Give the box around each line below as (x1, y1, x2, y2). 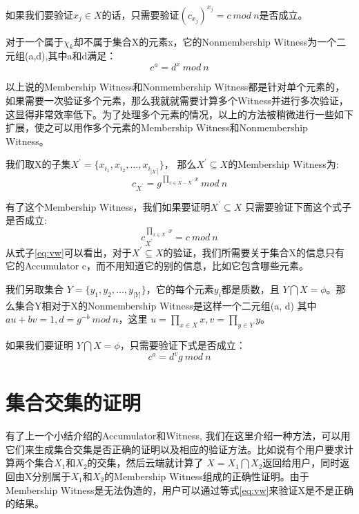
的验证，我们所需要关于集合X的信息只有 (163, 245, 345, 259)
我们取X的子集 (6, 157, 71, 171)
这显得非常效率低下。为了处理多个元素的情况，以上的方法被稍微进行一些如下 (6, 106, 353, 121)
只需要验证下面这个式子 (244, 199, 351, 213)
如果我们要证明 (6, 338, 73, 352)
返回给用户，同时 (262, 455, 340, 470)
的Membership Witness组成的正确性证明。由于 (104, 469, 309, 484)
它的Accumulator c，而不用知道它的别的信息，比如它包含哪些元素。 (6, 258, 309, 273)
